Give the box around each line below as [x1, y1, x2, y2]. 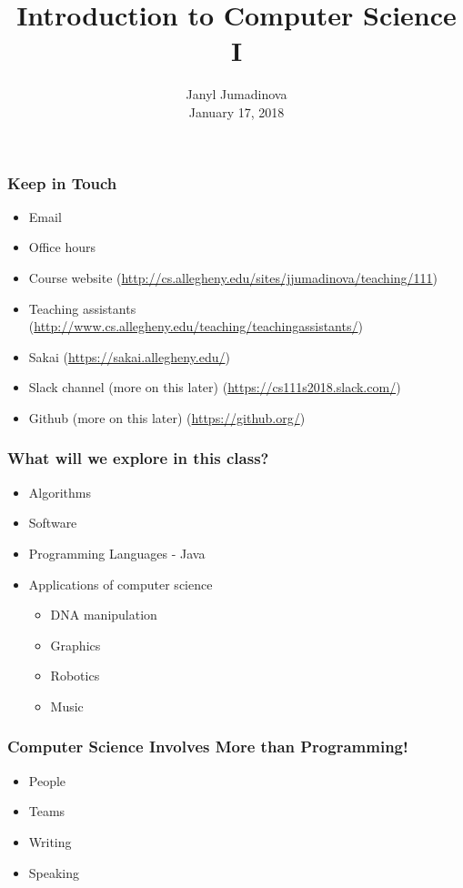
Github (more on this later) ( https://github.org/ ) [28, 408, 306, 427]
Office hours [28, 237, 96, 257]
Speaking [28, 863, 80, 882]
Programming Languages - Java [28, 543, 206, 562]
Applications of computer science [28, 574, 213, 593]
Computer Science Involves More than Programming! [7, 735, 408, 758]
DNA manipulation [50, 605, 157, 624]
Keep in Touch [7, 171, 117, 194]
